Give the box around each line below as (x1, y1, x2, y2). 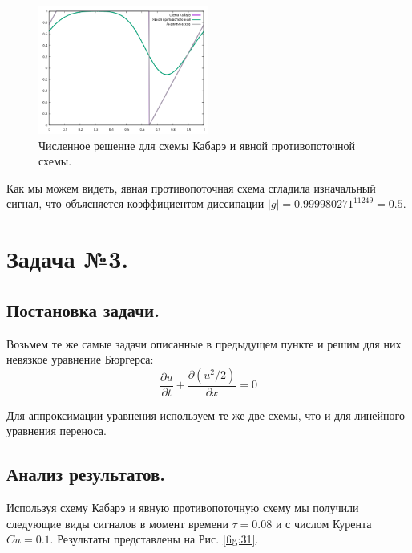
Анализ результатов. (6, 462, 165, 486)
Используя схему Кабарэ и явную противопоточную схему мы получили (6, 499, 359, 516)
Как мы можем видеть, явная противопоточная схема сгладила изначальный (6, 179, 376, 196)
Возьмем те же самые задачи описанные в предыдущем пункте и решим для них (6, 335, 402, 352)
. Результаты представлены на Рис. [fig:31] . (50, 531, 259, 547)
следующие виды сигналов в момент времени (6, 514, 228, 531)
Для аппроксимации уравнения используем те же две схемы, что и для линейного (6, 406, 405, 423)
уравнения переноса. (6, 422, 107, 439)
